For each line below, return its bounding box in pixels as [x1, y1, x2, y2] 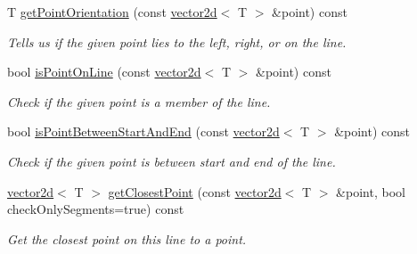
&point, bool [336, 182, 405, 201]
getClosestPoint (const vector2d [108, 182, 282, 201]
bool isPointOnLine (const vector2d [7, 62, 201, 81]
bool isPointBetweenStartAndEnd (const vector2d [7, 122, 280, 141]
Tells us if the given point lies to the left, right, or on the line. [7, 32, 347, 51]
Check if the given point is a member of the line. [7, 92, 271, 111]
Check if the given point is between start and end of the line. [7, 152, 336, 170]
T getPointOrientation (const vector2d [7, 3, 217, 20]
